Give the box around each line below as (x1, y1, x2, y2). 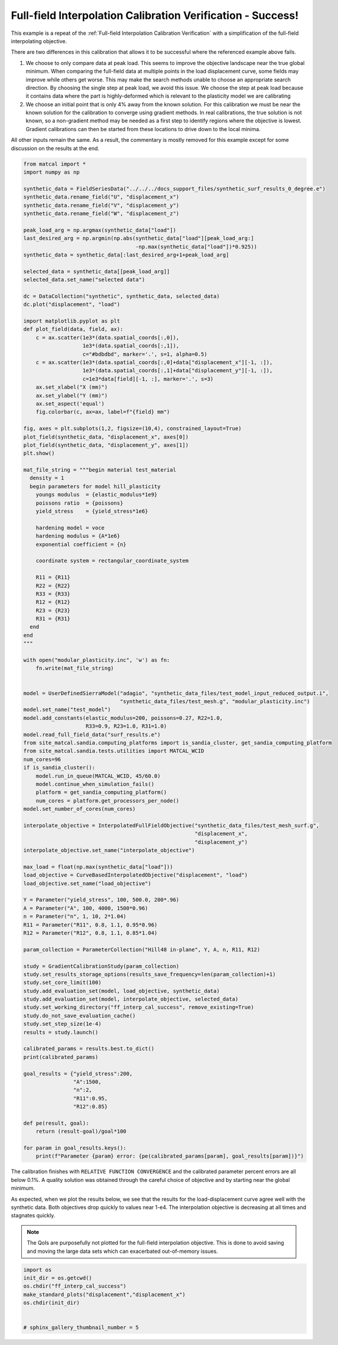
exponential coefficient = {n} (35, 541, 126, 548)
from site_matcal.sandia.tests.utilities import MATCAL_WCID (23, 748, 204, 755)
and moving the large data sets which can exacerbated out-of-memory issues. (27, 1247, 218, 1255)
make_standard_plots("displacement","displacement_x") (23, 1291, 186, 1298)
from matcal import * (23, 160, 86, 167)
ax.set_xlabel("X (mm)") (35, 384, 108, 391)
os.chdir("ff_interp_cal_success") (23, 1283, 126, 1289)
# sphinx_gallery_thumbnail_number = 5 (23, 1324, 139, 1331)
